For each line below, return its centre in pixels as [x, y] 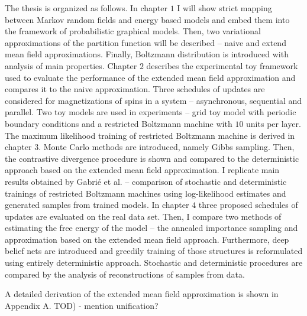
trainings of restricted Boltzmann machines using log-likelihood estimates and [146, 193]
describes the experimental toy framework [222, 65]
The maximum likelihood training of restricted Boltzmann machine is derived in [150, 135]
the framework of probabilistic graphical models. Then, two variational [133, 31]
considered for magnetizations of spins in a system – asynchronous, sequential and [153, 100]
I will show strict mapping [224, 8]
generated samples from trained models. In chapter [97, 205]
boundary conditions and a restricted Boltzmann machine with [119, 123]
